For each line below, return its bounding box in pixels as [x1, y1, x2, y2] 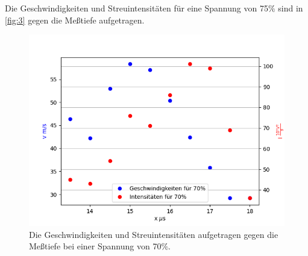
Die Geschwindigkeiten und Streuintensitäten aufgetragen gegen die [29, 228, 278, 240]
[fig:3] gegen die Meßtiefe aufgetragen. [5, 13, 145, 26]
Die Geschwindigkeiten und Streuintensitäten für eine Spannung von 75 [5, 2, 268, 14]
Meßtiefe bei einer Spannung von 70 [29, 240, 162, 252]
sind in [278, 2, 303, 14]
